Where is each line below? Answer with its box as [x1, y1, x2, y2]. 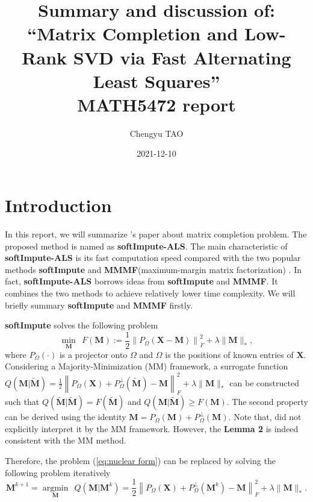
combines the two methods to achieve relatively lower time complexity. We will [5, 286, 296, 299]
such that [5, 395, 40, 408]
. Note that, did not [228, 410, 302, 423]
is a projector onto [59, 348, 128, 360]
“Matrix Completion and [27, 21, 238, 46]
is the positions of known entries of [165, 348, 294, 360]
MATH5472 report [77, 92, 236, 116]
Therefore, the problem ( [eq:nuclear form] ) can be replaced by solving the [5, 454, 276, 467]
